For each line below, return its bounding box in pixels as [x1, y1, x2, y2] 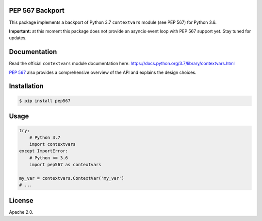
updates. [9, 35, 27, 41]
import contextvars [29, 141, 76, 147]
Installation [9, 82, 44, 90]
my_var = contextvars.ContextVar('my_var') [19, 175, 125, 181]
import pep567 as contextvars [29, 162, 101, 168]
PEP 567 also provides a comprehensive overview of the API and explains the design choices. [9, 69, 196, 75]
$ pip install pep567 [19, 98, 71, 103]
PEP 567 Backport [9, 6, 65, 15]
